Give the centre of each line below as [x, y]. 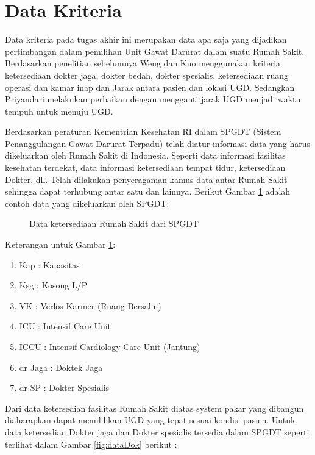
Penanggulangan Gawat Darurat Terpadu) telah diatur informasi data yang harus [158, 143]
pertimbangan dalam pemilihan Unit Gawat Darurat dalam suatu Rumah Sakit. [155, 51]
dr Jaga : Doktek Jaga [61, 367]
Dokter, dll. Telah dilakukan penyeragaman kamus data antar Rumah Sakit [146, 179]
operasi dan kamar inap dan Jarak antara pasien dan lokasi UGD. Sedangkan [150, 87]
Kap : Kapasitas [49, 264]
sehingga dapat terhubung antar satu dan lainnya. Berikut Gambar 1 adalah [148, 191]
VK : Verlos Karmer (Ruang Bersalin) [90, 305]
